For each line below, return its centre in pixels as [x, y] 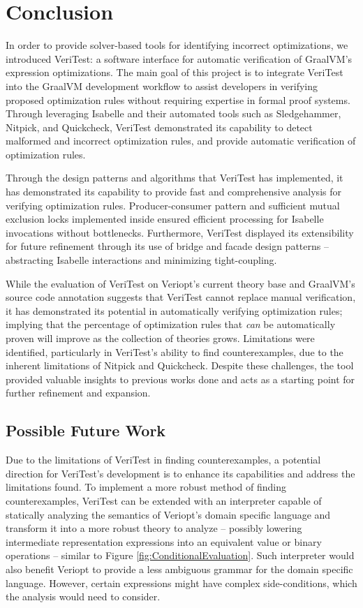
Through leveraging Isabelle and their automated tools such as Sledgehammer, [173, 113]
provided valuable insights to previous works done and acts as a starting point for [180, 379]
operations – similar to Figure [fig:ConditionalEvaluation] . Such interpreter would [180, 555]
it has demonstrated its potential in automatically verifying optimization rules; [174, 310]
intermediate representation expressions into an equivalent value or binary [164, 541]
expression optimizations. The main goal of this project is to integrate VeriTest [175, 72]
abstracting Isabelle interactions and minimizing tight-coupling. [141, 260]
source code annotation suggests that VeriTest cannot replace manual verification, [181, 297]
